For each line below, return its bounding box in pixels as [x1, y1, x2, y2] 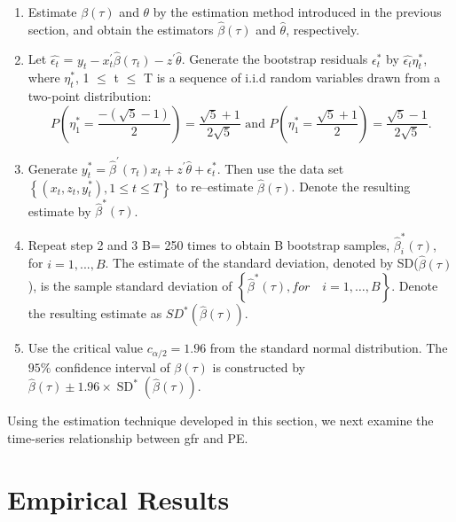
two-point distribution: [28, 87, 152, 105]
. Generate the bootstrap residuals [181, 50, 368, 68]
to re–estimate [176, 177, 254, 196]
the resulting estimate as [28, 304, 162, 323]
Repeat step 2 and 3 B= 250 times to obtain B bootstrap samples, [28, 235, 390, 253]
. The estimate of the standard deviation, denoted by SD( [105, 253, 419, 272]
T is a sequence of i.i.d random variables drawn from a [143, 68, 441, 87]
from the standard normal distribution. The [209, 339, 448, 357]
